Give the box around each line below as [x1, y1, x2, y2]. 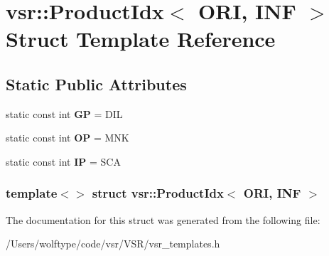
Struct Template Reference [6, 24, 276, 53]
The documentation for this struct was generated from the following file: [6, 212, 320, 227]
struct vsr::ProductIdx [92, 184, 224, 202]
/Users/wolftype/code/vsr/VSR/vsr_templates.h [6, 236, 220, 251]
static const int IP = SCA [6, 154, 121, 169]
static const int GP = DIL [6, 106, 123, 121]
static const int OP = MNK [6, 130, 129, 145]
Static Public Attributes [6, 73, 187, 95]
